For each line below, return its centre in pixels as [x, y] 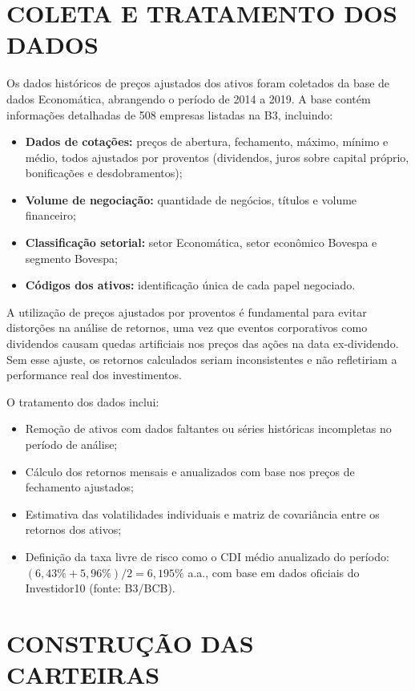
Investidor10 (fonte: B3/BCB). [100, 588]
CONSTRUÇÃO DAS [130, 643]
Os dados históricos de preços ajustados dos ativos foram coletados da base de [198, 83]
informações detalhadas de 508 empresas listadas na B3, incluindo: [170, 114]
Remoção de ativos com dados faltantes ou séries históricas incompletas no [208, 428]
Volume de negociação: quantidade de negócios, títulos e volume [191, 199]
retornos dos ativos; [73, 529]
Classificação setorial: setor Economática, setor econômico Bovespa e [201, 242]
